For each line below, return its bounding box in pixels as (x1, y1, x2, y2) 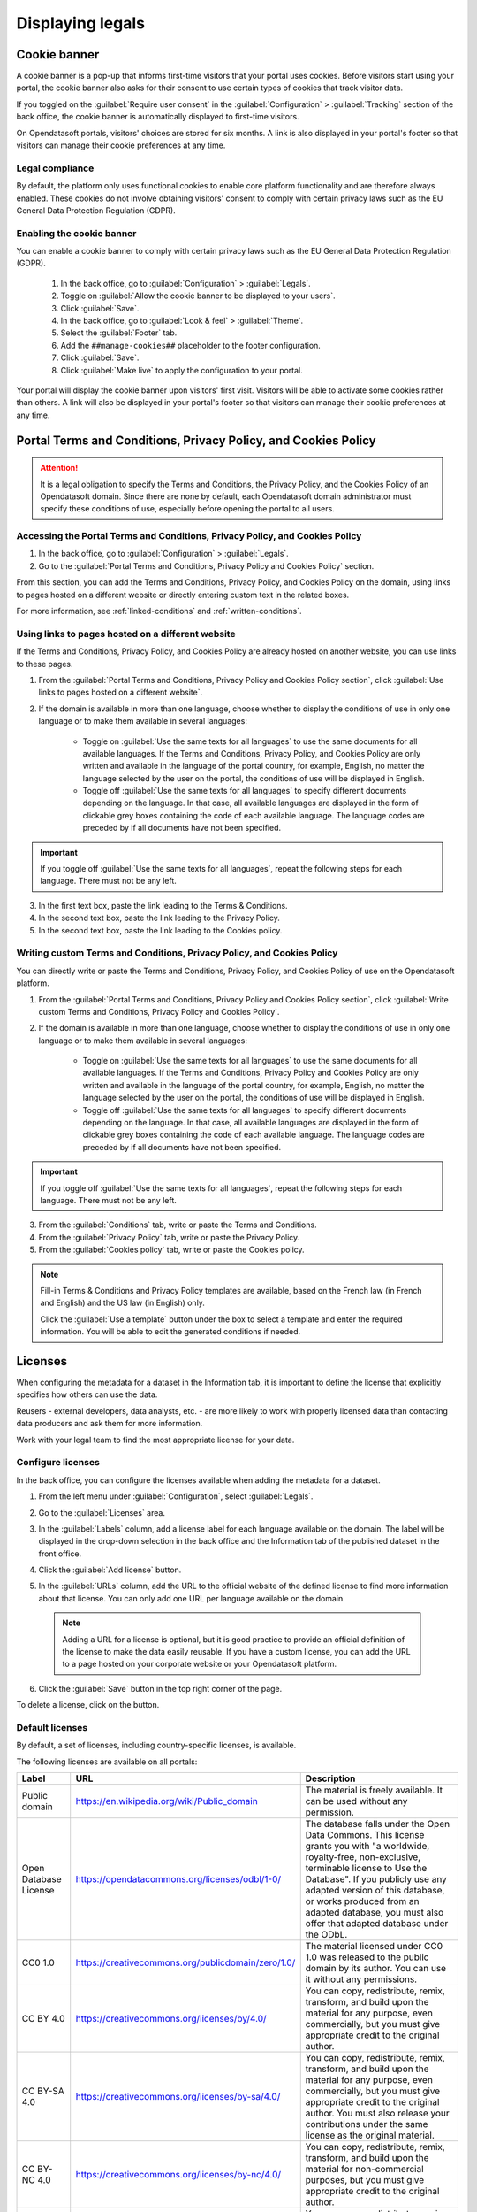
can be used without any (305, 1795, 408, 1808)
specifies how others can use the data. (16, 1389, 158, 1400)
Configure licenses (16, 1456, 101, 1469)
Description (305, 1772, 356, 1785)
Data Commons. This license (305, 1829, 425, 1841)
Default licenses (16, 1721, 88, 1733)
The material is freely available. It (305, 1784, 443, 1796)
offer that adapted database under (305, 1917, 449, 1930)
